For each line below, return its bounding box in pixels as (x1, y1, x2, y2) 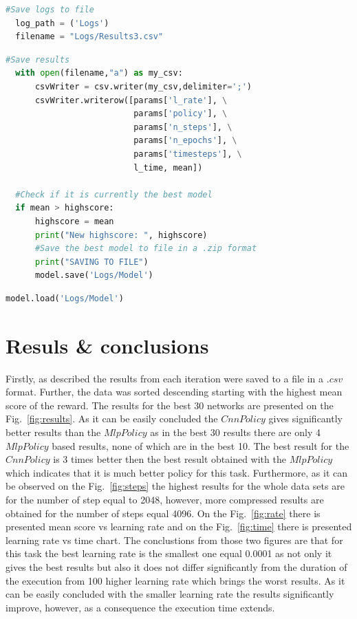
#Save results (6, 54, 70, 65)
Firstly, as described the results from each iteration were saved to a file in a (6, 371, 324, 385)
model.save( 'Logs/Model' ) (34, 270, 153, 281)
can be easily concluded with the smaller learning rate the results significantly (6, 587, 334, 601)
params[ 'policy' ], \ (133, 109, 228, 119)
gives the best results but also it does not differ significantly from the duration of (6, 559, 347, 574)
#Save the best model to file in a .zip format (34, 243, 257, 254)
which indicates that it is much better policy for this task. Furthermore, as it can (6, 465, 347, 479)
